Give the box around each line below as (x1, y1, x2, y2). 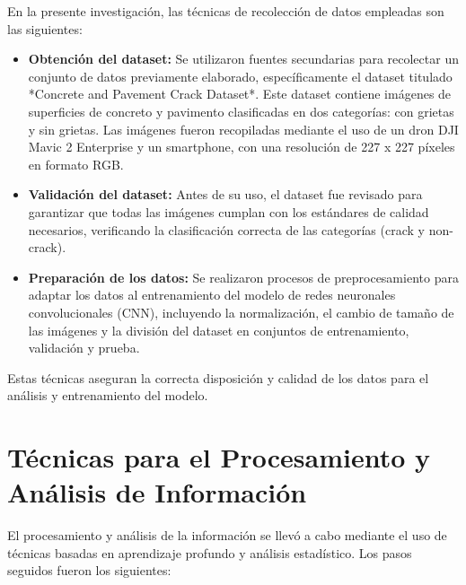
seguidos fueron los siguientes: (7, 561, 171, 580)
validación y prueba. (28, 338, 140, 357)
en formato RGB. (28, 154, 124, 173)
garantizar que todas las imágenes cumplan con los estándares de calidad (28, 202, 429, 221)
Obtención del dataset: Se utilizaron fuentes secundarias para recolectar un (28, 49, 459, 68)
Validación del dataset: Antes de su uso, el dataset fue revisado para (28, 185, 423, 204)
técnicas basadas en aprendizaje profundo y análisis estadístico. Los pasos (7, 543, 412, 562)
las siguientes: (7, 19, 83, 38)
